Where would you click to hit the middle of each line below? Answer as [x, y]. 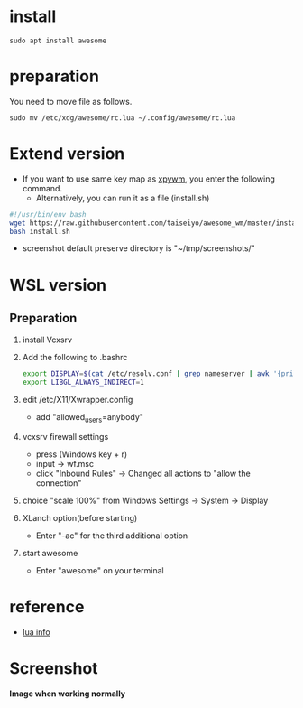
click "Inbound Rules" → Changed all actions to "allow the [143, 473]
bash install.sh [40, 231]
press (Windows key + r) [82, 454]
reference [47, 607]
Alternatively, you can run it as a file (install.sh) [123, 198]
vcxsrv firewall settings [65, 436]
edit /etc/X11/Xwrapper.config [78, 400]
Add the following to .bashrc [75, 358]
